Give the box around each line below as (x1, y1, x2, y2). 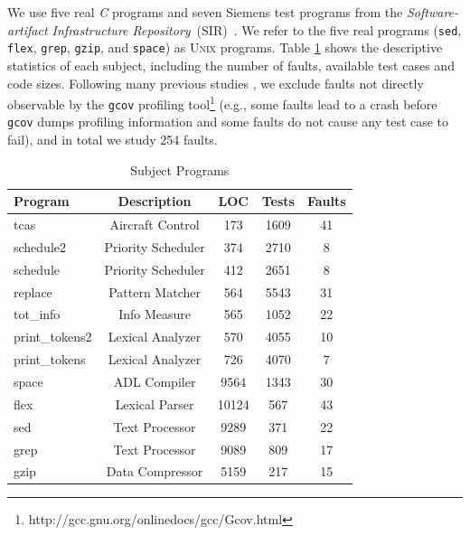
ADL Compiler (113, 372, 196, 390)
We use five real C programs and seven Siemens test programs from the (7, 3, 403, 21)
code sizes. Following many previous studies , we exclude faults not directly (7, 73, 424, 92)
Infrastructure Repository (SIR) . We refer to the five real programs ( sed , (52, 20, 462, 39)
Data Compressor (106, 462, 203, 481)
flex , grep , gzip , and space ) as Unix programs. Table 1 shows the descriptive (7, 38, 443, 57)
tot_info (14, 305, 61, 324)
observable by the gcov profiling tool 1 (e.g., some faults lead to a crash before (7, 92, 437, 113)
